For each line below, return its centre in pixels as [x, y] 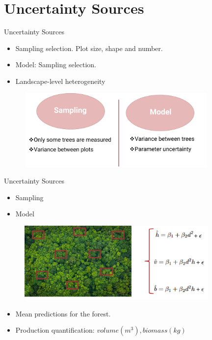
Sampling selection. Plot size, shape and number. [89, 48]
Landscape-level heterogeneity [60, 81]
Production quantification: [55, 330]
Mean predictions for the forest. [63, 313]
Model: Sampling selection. [56, 65]
